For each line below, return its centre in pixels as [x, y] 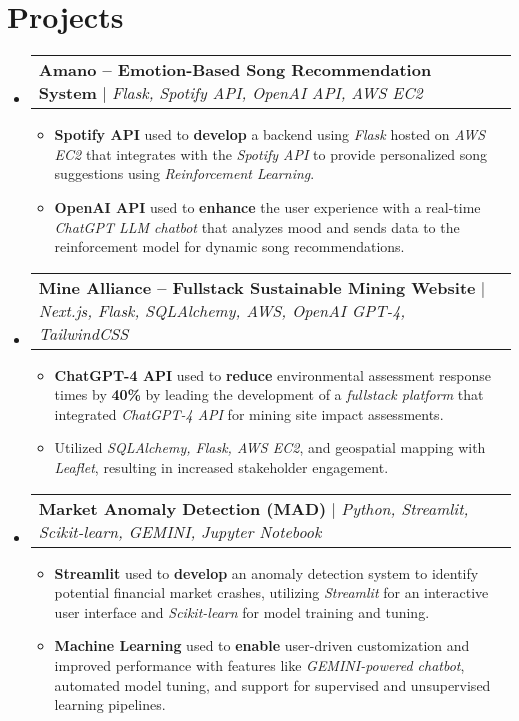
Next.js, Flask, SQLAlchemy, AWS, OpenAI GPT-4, [222, 310]
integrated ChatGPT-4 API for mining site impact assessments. [249, 413]
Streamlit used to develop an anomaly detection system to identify [266, 572]
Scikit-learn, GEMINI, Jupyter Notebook [180, 531]
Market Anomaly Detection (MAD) [182, 508]
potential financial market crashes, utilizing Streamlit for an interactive [271, 592]
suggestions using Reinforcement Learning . [184, 173]
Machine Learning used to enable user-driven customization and [262, 645]
